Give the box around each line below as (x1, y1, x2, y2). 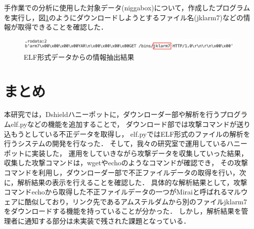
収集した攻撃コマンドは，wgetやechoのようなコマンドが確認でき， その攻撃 (4, 157, 248, 168)
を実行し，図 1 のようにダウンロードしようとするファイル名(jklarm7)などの (4, 12, 244, 22)
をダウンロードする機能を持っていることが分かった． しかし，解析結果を (4, 206, 241, 216)
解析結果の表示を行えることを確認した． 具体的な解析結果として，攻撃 (17, 177, 248, 187)
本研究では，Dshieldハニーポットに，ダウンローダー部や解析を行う (4, 109, 220, 119)
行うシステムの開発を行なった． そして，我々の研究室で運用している (4, 138, 227, 149)
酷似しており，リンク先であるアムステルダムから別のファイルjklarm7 (24, 196, 247, 206)
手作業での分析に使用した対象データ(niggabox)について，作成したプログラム (4, 2, 250, 12)
